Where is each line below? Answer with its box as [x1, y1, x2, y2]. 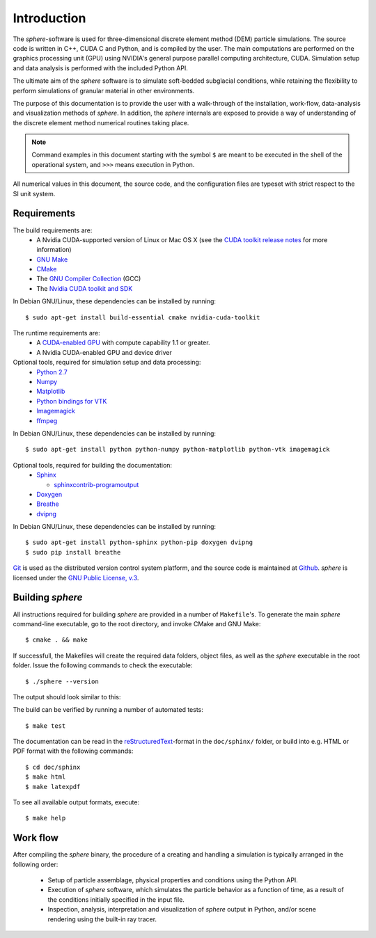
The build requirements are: [13, 226, 93, 234]
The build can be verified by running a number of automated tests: [13, 706, 203, 714]
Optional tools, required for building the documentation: [13, 461, 173, 469]
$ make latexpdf [25, 783, 81, 790]
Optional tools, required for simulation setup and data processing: [13, 358, 201, 367]
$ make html [25, 773, 66, 781]
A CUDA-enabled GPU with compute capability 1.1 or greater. [36, 338, 210, 347]
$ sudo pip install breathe [25, 548, 121, 556]
